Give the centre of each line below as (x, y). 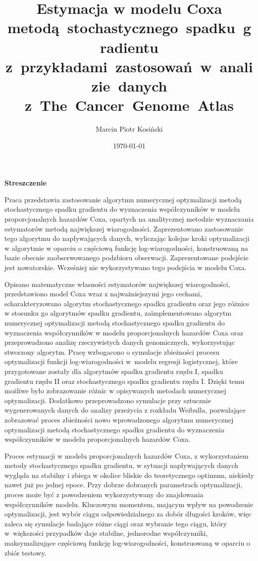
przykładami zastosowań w (116, 66)
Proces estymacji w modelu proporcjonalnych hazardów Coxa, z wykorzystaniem (127, 455)
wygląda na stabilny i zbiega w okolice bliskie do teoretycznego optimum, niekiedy (129, 475)
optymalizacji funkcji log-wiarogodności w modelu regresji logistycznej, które (121, 361)
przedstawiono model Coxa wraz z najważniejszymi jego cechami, (103, 294)
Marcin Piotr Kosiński (129, 129)
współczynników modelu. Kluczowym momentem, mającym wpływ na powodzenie (129, 504)
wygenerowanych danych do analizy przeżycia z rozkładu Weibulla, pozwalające (125, 410)
